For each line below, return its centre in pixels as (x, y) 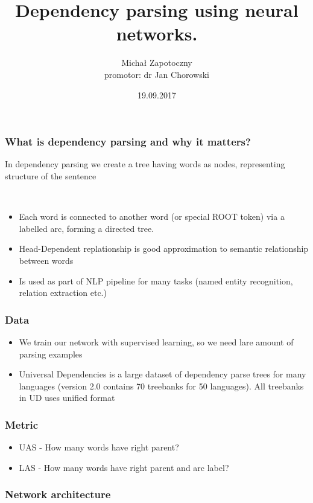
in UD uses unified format (67, 398)
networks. (157, 34)
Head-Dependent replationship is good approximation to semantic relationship (164, 248)
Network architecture (58, 494)
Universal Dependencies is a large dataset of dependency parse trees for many (163, 374)
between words (46, 260)
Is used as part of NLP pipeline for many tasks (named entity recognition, (156, 280)
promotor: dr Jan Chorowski (157, 74)
